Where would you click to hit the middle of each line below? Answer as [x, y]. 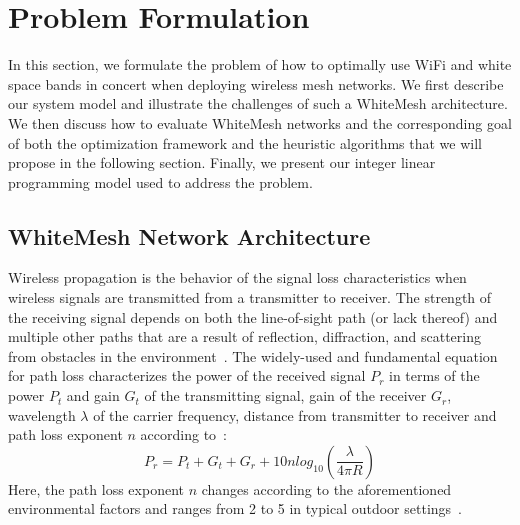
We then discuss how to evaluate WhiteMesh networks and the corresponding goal [260, 122]
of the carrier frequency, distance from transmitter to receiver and [295, 414]
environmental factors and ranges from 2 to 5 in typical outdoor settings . [235, 508]
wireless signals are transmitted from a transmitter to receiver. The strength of [250, 297]
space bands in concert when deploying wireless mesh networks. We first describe [256, 83]
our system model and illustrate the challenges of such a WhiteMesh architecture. [258, 103]
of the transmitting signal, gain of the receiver [285, 395]
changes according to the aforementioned [326, 488]
